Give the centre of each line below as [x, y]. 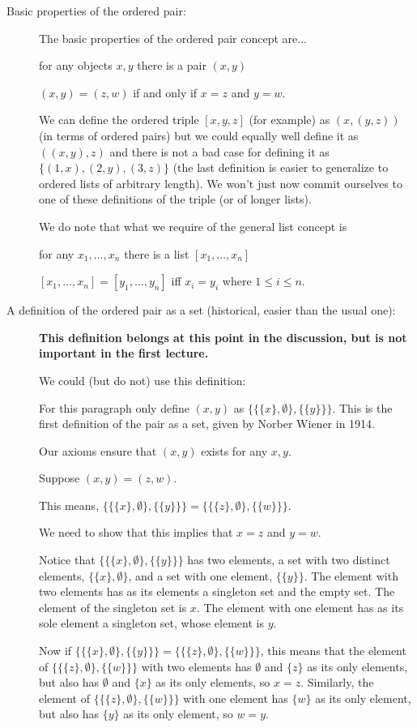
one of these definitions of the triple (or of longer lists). [175, 199]
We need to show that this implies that [136, 532]
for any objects [76, 65]
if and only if [165, 92]
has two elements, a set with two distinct [289, 560]
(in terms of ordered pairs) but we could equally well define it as [199, 135]
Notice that [67, 560]
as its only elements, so [213, 682]
